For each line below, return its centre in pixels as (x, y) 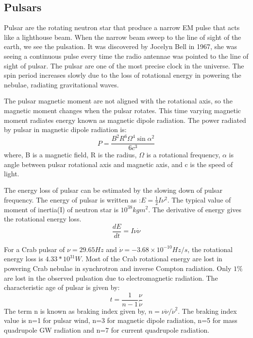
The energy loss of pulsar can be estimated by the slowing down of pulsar (113, 190)
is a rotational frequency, (183, 155)
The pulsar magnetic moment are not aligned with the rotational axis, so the (118, 101)
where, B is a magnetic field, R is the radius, (70, 155)
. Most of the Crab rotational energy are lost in (152, 259)
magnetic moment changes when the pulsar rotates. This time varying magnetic (123, 110)
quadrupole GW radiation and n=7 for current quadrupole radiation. (107, 330)
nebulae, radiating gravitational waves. (61, 84)
